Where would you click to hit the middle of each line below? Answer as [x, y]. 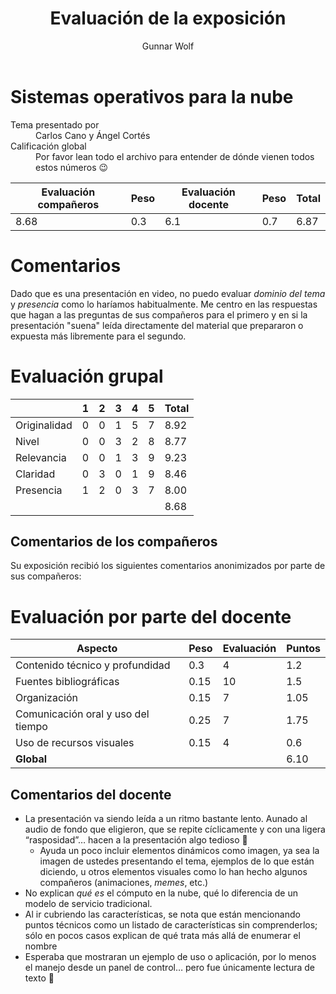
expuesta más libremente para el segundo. [98, 336]
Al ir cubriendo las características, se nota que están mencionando [162, 914]
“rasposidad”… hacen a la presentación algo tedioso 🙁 [136, 840]
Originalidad [44, 425]
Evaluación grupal [87, 376]
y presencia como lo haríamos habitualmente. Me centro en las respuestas [164, 304]
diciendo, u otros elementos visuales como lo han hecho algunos [173, 872]
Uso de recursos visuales [75, 743]
